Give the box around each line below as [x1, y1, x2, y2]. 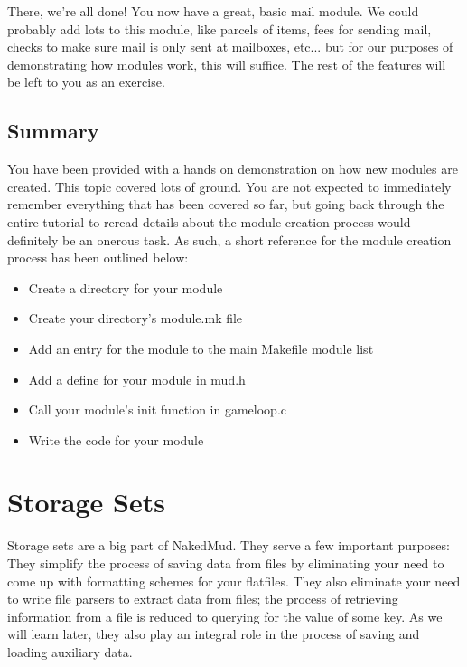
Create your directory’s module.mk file [28, 309, 243, 328]
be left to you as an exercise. [7, 72, 165, 91]
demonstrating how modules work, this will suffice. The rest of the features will [7, 54, 446, 73]
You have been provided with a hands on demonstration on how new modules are [7, 159, 458, 178]
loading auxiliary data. [7, 642, 133, 661]
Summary [7, 117, 99, 145]
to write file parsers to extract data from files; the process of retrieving [7, 589, 398, 608]
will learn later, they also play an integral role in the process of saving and [7, 624, 420, 643]
